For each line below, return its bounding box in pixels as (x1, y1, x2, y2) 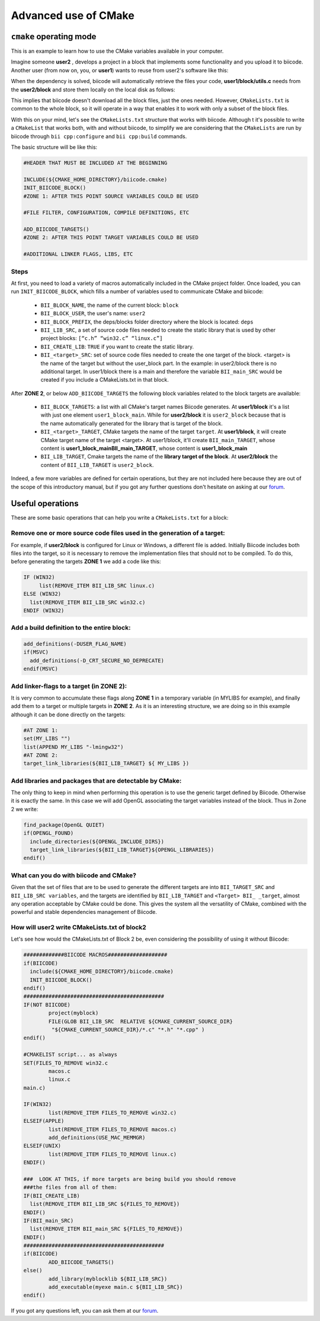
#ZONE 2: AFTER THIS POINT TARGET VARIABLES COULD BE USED (23, 234, 199, 241)
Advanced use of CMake (11, 9, 135, 22)
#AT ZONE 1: (23, 727, 59, 733)
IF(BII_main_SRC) (23, 1217, 74, 1224)
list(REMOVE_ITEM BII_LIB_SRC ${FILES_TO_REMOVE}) (30, 1201, 180, 1208)
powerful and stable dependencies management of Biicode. (11, 909, 157, 916)
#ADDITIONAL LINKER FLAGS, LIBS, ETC (23, 251, 133, 258)
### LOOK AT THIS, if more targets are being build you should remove (23, 1176, 236, 1182)
